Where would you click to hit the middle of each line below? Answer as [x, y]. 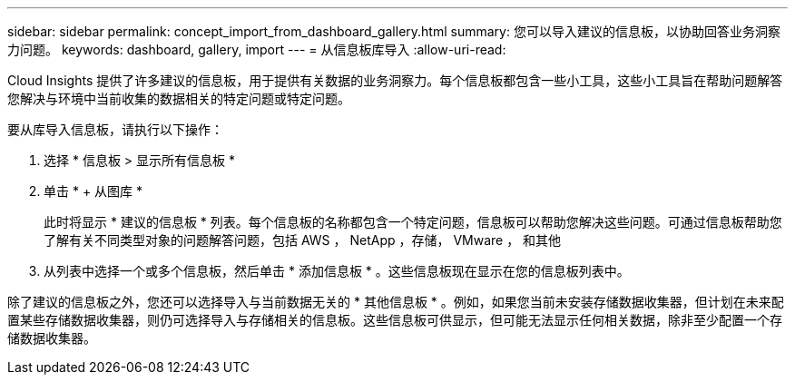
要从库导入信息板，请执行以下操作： [115, 129]
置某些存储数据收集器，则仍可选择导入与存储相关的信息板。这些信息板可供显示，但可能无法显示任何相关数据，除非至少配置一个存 [395, 320]
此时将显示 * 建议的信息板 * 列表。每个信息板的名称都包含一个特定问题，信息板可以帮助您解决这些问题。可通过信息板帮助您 [413, 222]
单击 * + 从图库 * [93, 191]
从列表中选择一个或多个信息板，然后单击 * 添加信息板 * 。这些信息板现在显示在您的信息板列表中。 [337, 271]
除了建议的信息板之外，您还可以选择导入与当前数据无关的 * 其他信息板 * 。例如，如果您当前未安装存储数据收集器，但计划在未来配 [396, 302]
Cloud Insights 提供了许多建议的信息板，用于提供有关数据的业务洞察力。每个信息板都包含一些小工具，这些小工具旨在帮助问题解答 [395, 80]
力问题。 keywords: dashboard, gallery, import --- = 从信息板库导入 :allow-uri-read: [257, 49]
